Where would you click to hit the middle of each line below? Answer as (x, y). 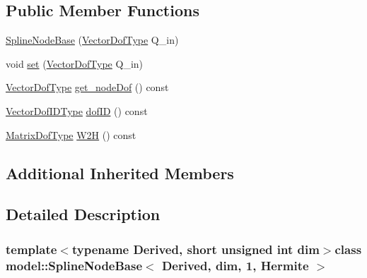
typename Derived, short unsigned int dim (196, 249)
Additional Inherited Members (120, 173)
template (31, 249)
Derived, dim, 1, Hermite (235, 265)
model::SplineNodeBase (74, 265)
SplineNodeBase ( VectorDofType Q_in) (92, 40)
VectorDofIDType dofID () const (77, 110)
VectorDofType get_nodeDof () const (87, 87)
